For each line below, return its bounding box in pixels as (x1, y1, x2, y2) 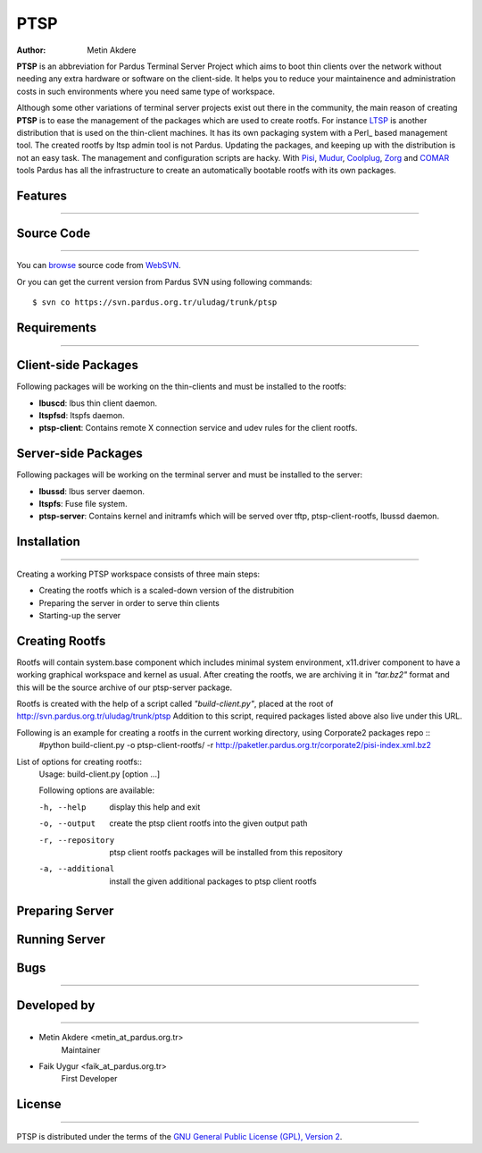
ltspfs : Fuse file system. (38, 499, 129, 509)
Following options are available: (38, 785, 155, 795)
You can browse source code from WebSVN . (16, 260, 182, 271)
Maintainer (61, 1044, 101, 1055)
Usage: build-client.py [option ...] (38, 769, 161, 779)
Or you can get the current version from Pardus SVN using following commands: (16, 276, 312, 287)
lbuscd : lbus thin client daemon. (38, 398, 158, 408)
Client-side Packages (16, 358, 138, 373)
